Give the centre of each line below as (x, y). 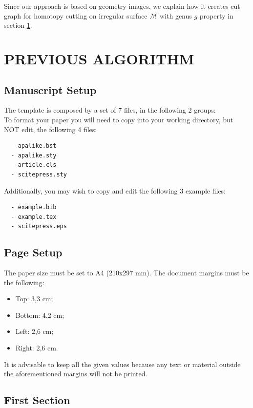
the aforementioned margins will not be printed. (76, 374)
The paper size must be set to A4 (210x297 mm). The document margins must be (126, 273)
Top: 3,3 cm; (34, 299)
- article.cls (34, 165)
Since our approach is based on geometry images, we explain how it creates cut (122, 6)
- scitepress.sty (39, 174)
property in (216, 15)
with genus (176, 15)
